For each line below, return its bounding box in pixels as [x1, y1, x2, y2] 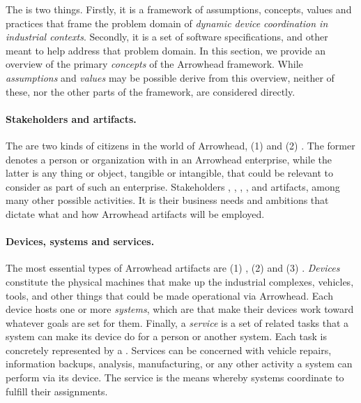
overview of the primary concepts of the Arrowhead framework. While [6, 57, 303, 71]
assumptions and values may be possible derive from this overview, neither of [6, 70, 335, 85]
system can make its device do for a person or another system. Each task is [6, 329, 327, 344]
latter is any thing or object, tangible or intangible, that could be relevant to [6, 166, 334, 180]
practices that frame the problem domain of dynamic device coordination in [6, 15, 328, 30]
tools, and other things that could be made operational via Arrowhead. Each [6, 288, 333, 302]
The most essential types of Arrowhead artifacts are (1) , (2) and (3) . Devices [6, 261, 340, 275]
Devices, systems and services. [6, 234, 155, 249]
